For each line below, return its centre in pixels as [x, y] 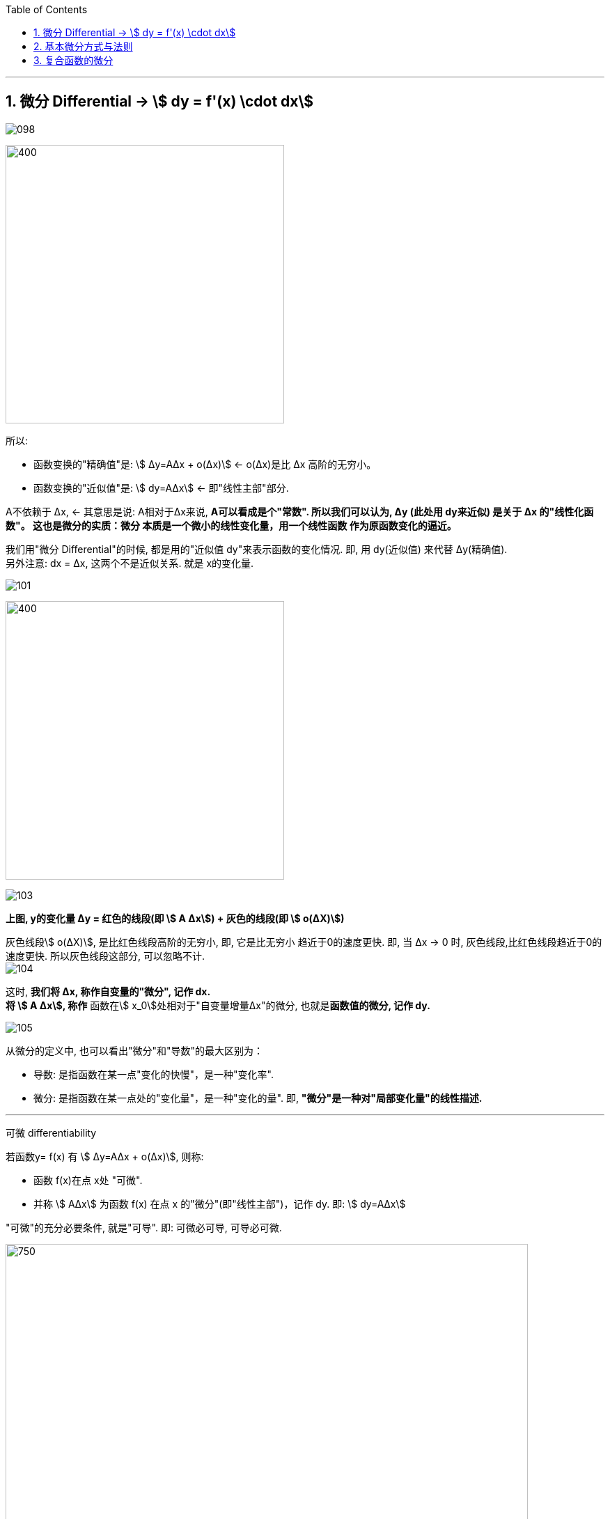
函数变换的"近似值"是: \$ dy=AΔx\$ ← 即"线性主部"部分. [161, 488]
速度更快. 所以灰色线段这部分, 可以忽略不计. [105, 956]
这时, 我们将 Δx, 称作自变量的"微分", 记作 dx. [108, 991]
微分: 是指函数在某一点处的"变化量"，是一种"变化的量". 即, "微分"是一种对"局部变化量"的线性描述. [258, 1098]
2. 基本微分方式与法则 [83, 46]
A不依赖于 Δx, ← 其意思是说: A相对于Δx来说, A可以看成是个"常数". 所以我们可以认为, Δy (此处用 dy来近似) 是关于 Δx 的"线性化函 [300, 511]
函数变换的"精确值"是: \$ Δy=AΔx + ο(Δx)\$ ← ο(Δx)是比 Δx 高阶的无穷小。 [205, 464]
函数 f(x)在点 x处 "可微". [88, 1180]
